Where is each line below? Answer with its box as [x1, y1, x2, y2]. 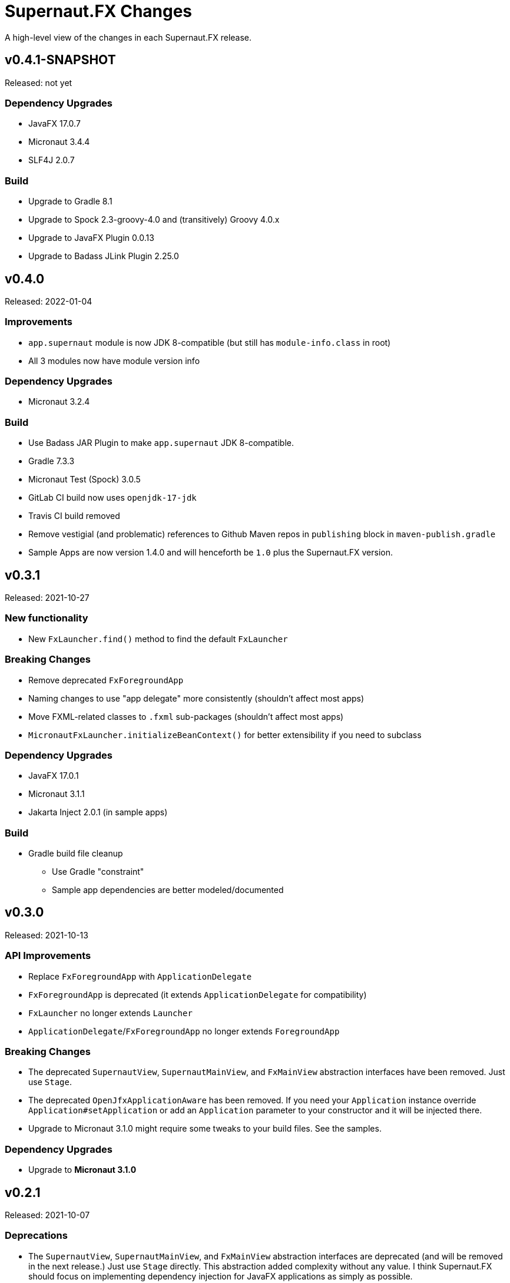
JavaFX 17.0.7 [28, 118, 81, 129]
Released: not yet [5, 77, 72, 88]
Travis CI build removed [28, 511, 120, 521]
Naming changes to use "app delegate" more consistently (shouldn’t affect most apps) [28, 693, 365, 703]
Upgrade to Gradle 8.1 [28, 196, 112, 207]
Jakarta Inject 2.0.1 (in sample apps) [28, 807, 168, 818]
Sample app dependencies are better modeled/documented [52, 885, 284, 895]
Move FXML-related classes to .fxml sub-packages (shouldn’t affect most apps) [28, 711, 344, 722]
